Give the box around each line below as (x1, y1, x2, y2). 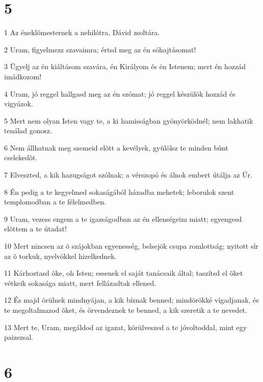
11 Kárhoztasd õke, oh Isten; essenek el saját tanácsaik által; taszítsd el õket (4, 268, 243, 278)
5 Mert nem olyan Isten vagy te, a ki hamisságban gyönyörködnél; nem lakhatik (4, 115, 253, 126)
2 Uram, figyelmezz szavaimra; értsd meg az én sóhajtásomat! (4, 44, 196, 54)
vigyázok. (4, 98, 33, 109)
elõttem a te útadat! (4, 223, 67, 234)
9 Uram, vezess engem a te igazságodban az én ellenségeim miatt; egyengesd (4, 213, 242, 224)
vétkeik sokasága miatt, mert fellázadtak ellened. (4, 277, 156, 288)
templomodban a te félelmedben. (4, 196, 107, 207)
